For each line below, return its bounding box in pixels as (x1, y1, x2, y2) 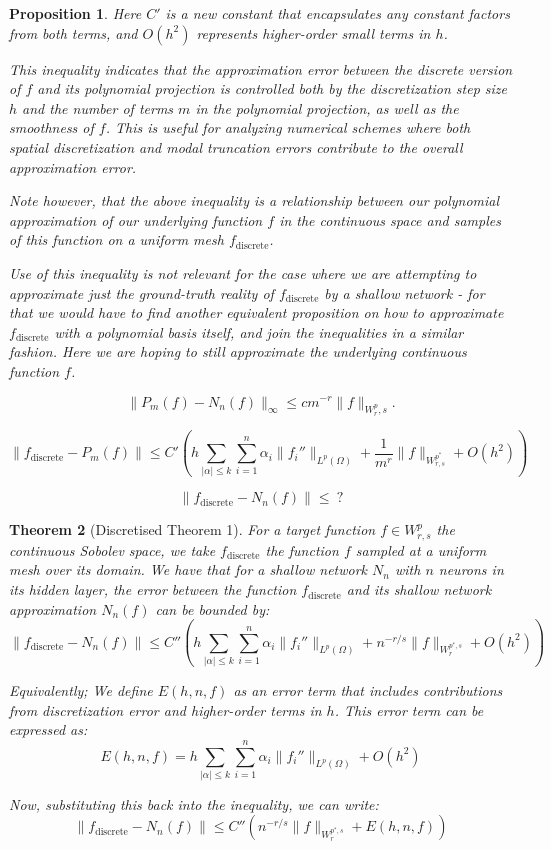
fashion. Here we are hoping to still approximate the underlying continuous (9, 341, 467, 362)
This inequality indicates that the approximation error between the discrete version (9, 58, 513, 79)
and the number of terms (22, 97, 174, 118)
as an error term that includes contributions (233, 679, 503, 700)
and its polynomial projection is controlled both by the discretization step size (37, 78, 508, 99)
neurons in (438, 559, 504, 580)
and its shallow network (346, 579, 492, 600)
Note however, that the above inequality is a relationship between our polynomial (9, 190, 500, 211)
